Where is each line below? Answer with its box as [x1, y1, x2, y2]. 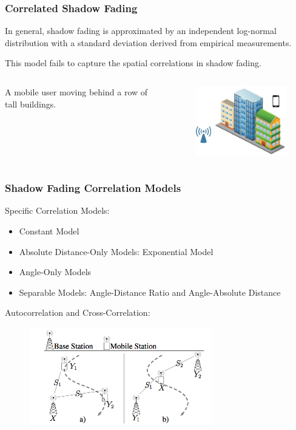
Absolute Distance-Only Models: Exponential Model [19, 245, 214, 258]
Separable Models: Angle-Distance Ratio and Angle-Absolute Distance [19, 285, 281, 298]
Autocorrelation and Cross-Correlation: [5, 306, 150, 319]
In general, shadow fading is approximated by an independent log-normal [5, 24, 277, 37]
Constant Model [19, 225, 79, 237]
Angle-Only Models [19, 265, 92, 278]
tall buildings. [5, 97, 56, 110]
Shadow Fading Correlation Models [5, 180, 181, 196]
